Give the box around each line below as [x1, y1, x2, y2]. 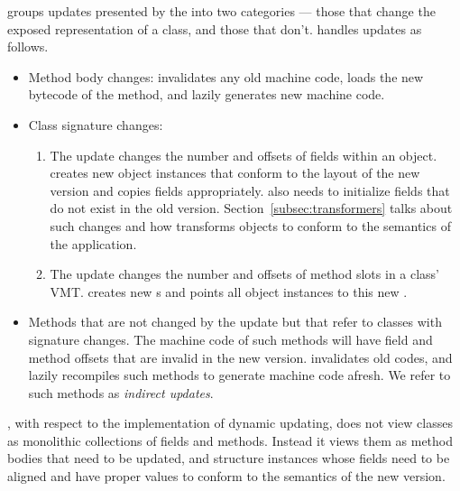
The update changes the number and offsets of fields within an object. [50, 145, 437, 164]
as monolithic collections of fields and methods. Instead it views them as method [7, 431, 454, 449]
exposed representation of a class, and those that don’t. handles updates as [7, 19, 422, 38]
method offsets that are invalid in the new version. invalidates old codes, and [28, 347, 453, 366]
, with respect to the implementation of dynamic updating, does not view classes [7, 413, 453, 432]
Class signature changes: [28, 115, 163, 134]
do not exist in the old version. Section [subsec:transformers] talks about [50, 199, 453, 218]
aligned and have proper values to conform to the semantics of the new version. [7, 467, 446, 486]
